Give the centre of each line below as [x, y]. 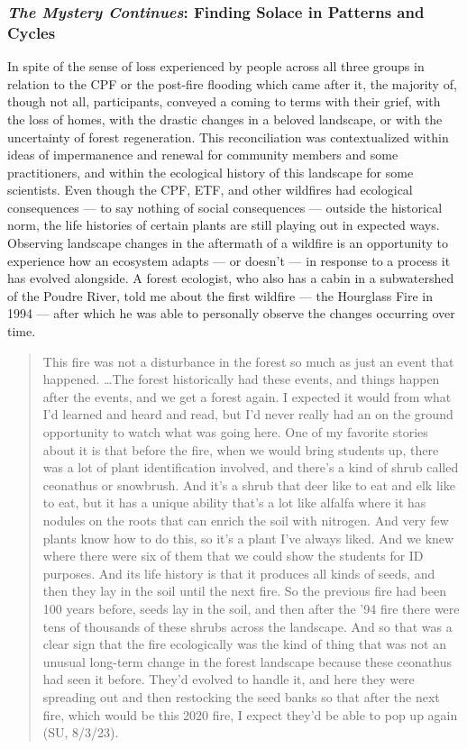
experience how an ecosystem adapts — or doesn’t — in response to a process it [229, 260]
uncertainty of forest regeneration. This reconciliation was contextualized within [228, 137]
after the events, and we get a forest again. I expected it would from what [247, 396]
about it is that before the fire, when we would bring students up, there [241, 449]
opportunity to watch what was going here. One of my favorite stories [235, 432]
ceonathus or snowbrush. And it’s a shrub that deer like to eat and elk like [249, 484]
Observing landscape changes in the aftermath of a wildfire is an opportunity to [228, 243]
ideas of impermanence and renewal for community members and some [203, 155]
